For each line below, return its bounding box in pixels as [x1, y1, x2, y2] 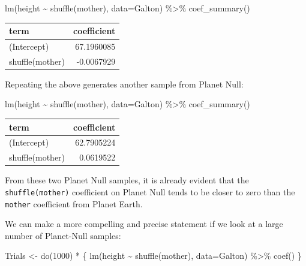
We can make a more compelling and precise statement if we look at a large [5, 217, 283, 230]
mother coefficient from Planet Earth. [5, 197, 143, 210]
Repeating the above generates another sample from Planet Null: [5, 77, 244, 90]
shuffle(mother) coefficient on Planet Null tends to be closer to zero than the [5, 185, 295, 198]
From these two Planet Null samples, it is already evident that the [5, 174, 249, 186]
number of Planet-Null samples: [5, 229, 121, 241]
